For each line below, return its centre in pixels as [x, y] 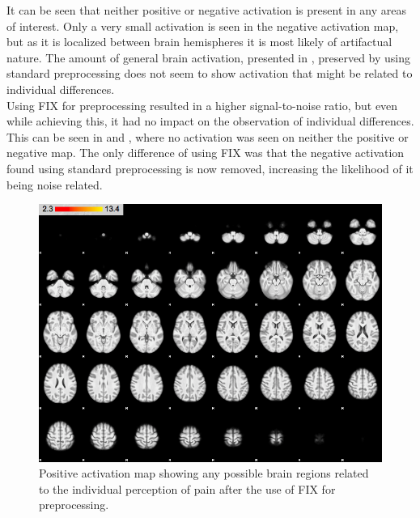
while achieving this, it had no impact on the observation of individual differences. [210, 121]
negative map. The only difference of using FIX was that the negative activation [206, 153]
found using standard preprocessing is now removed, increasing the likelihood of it [210, 168]
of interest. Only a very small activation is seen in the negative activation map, [203, 25]
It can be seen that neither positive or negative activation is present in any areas [207, 10]
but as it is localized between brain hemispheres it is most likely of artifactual [199, 42]
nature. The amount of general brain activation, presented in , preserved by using [209, 57]
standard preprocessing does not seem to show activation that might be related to [210, 73]
